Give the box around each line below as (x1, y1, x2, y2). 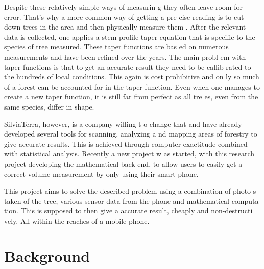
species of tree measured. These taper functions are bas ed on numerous (4, 41, 229, 52)
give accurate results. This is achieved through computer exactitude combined (4, 138, 248, 149)
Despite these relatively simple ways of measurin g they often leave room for (4, 2, 243, 12)
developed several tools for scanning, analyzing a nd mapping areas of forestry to (4, 128, 257, 139)
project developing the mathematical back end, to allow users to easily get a (4, 158, 243, 169)
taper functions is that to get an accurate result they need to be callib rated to (4, 61, 251, 72)
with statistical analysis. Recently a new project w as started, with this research (4, 148, 255, 159)
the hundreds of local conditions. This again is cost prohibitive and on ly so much (4, 71, 259, 82)
